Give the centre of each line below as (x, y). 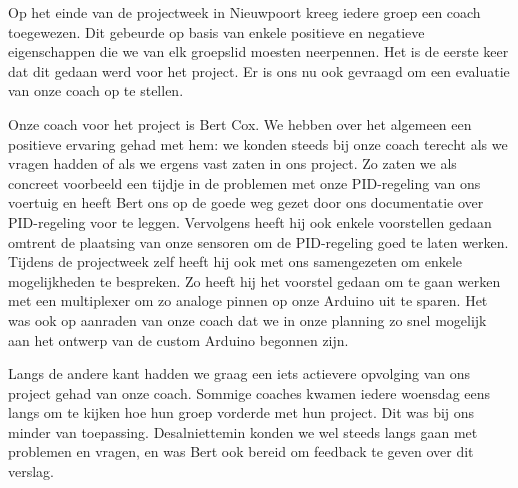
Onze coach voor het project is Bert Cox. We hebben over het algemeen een (240, 123)
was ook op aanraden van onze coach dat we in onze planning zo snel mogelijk (247, 319)
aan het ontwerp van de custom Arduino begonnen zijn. (178, 339)
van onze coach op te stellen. (96, 90)
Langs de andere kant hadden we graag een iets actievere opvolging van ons (239, 373)
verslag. (31, 471)
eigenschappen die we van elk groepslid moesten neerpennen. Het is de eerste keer (258, 51)
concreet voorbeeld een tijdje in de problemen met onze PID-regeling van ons (244, 182)
